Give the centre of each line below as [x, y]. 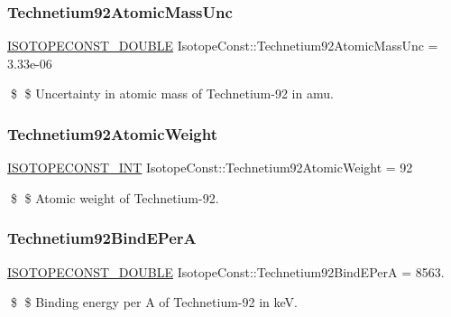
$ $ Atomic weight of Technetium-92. [115, 197]
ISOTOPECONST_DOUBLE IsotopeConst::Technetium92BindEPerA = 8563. [226, 271]
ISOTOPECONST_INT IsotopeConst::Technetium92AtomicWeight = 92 [210, 168]
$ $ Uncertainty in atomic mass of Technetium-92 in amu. [172, 93]
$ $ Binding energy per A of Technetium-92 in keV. [154, 302]
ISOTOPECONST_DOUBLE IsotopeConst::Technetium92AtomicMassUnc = [223, 46]
